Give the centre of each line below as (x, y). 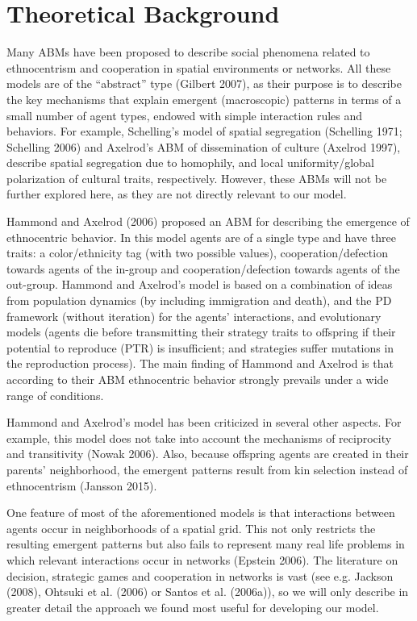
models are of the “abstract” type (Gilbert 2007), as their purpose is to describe (204, 83)
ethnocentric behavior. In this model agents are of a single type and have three (201, 237)
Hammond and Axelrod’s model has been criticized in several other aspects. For (204, 422)
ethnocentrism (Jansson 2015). (82, 485)
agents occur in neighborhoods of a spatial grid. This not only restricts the (191, 528)
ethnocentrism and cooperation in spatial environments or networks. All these (199, 67)
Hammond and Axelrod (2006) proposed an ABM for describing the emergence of (208, 221)
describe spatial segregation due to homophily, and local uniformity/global (190, 163)
